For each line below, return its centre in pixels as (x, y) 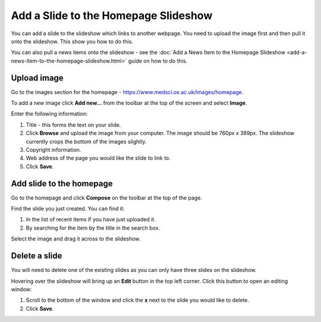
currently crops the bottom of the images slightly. (86, 141)
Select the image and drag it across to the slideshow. (76, 239)
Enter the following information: (50, 114)
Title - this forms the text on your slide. (73, 124)
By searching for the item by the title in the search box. (93, 228)
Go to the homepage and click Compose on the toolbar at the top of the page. (106, 198)
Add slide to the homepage (62, 184)
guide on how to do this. (158, 61)
